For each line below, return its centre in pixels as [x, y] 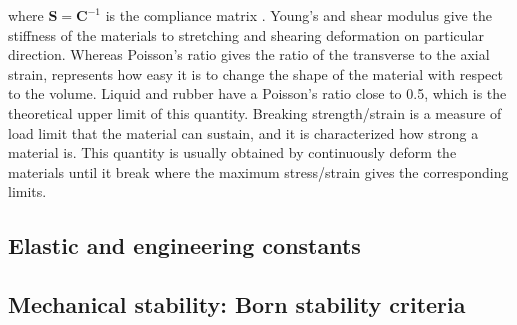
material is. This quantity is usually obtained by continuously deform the [232, 152]
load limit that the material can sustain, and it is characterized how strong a [243, 132]
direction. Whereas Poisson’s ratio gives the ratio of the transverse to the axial [249, 54]
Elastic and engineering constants [184, 245]
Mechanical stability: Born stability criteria [237, 304]
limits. [27, 191]
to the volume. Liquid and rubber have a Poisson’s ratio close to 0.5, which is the [257, 93]
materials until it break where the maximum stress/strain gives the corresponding [258, 171]
